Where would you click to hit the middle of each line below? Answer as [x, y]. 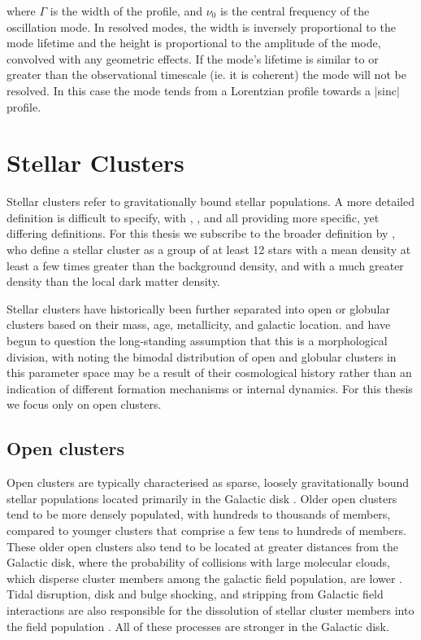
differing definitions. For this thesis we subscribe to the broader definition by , [201, 233]
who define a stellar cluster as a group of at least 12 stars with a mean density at [209, 250]
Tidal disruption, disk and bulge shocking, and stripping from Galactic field [195, 594]
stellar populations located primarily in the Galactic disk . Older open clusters [202, 498]
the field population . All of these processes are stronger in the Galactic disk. [198, 626]
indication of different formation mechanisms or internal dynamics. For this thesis [210, 388]
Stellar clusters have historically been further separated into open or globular [198, 308]
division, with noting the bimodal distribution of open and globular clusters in [202, 356]
